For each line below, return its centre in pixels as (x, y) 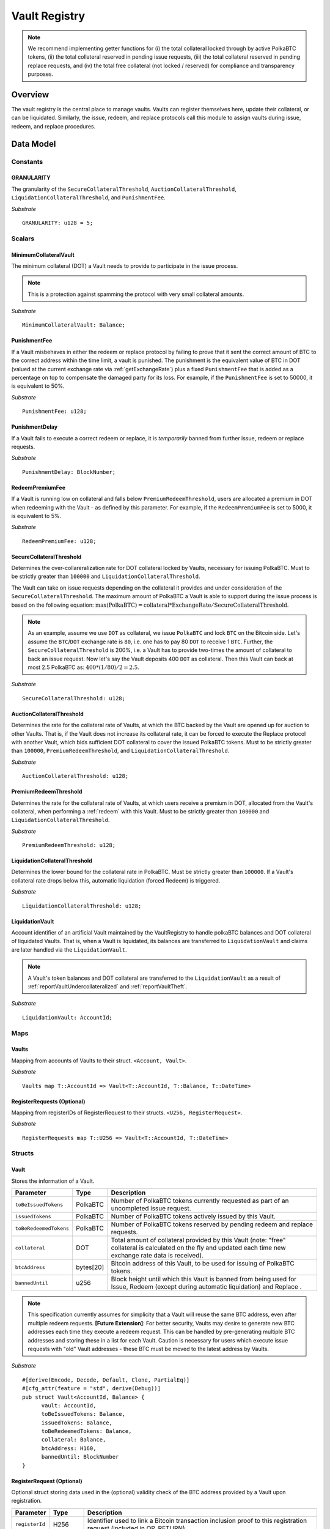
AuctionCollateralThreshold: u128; (75, 776)
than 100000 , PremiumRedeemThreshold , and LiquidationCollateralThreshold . (120, 751)
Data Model (34, 144)
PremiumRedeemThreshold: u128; (69, 845)
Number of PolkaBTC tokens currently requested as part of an (200, 1201)
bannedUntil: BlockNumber (80, 1457)
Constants (27, 161)
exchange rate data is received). (157, 1256)
